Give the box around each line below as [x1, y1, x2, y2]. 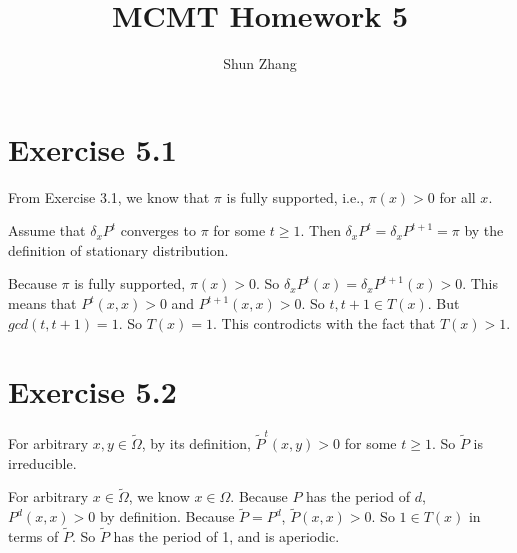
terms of [8, 526, 59, 547]
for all [439, 186, 476, 207]
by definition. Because [99, 506, 235, 527]
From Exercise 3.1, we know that [8, 186, 210, 207]
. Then [300, 220, 341, 241]
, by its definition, [141, 433, 251, 454]
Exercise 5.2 [8, 371, 177, 412]
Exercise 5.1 [8, 128, 177, 169]
